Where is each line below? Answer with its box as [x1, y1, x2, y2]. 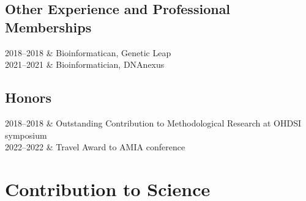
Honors [5, 88, 51, 107]
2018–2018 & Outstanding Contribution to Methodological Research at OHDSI [5, 116, 302, 129]
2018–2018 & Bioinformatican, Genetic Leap [5, 46, 171, 59]
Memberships [5, 17, 92, 36]
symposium [5, 128, 47, 141]
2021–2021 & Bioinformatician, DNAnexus [5, 58, 165, 71]
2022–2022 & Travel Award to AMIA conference [5, 141, 185, 153]
